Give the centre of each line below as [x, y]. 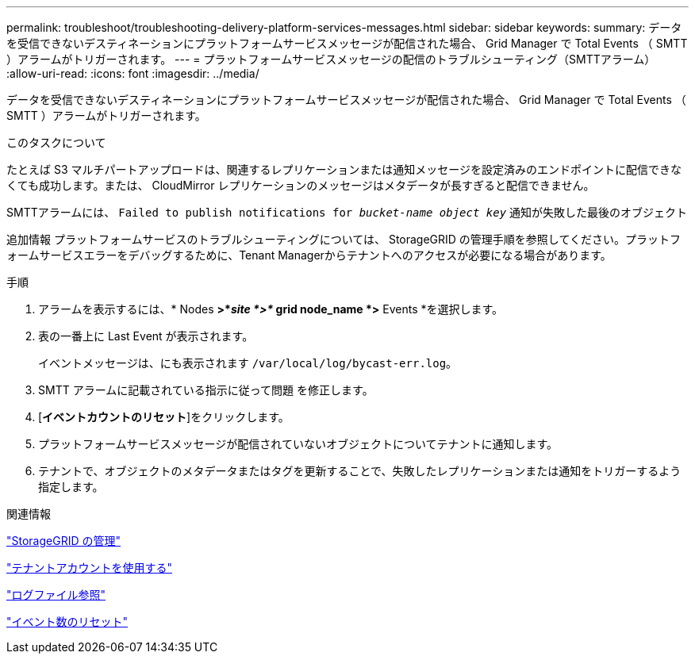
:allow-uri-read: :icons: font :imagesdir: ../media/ [133, 73]
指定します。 [71, 487]
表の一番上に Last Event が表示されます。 [146, 336]
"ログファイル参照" [56, 595]
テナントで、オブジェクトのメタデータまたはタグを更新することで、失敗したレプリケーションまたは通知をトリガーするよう [360, 471]
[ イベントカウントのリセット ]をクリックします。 [164, 417]
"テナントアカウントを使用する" [90, 568]
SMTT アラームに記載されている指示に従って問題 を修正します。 [206, 390]
